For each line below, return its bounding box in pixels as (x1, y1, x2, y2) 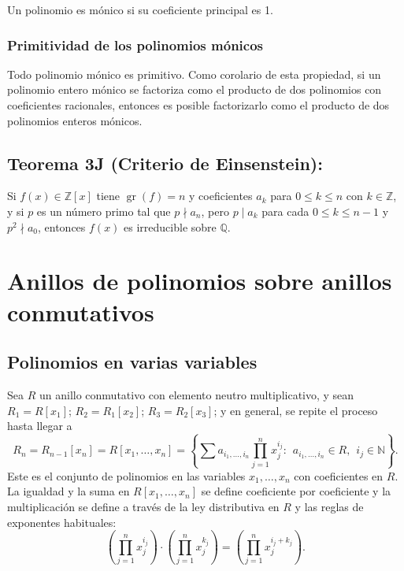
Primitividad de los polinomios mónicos (7, 35, 263, 54)
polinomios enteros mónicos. (7, 112, 143, 128)
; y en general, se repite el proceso (213, 402, 378, 418)
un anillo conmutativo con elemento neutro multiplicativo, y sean (39, 386, 354, 402)
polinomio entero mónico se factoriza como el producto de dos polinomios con (7, 81, 382, 98)
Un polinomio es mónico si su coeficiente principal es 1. (7, 2, 273, 17)
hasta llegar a (7, 417, 72, 434)
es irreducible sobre (124, 218, 217, 235)
